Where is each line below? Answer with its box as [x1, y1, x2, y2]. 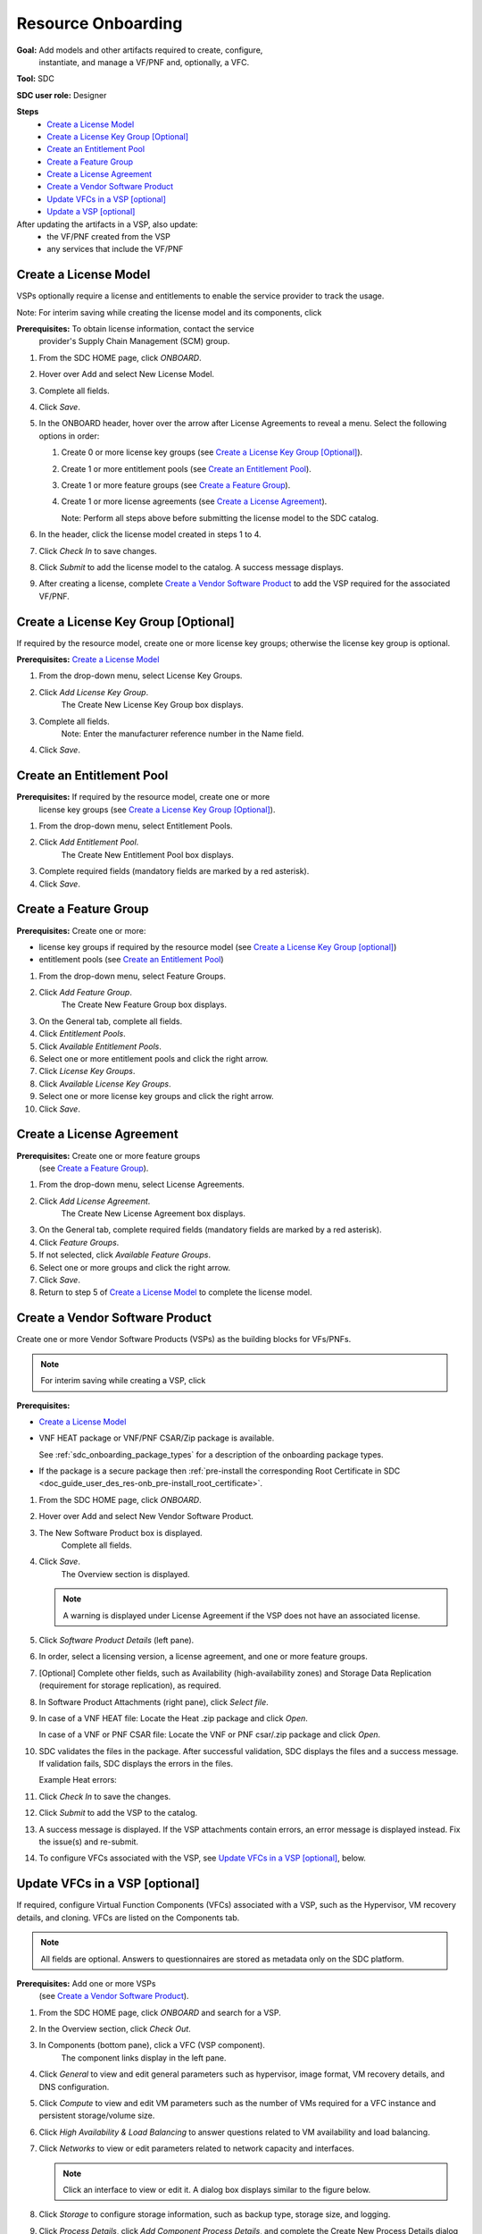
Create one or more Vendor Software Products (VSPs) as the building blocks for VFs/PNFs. [16, 1334, 352, 1345]
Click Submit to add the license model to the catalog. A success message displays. [38, 561, 344, 572]
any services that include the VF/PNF [46, 244, 184, 255]
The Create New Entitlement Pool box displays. [61, 849, 234, 860]
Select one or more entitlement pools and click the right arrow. [38, 1054, 269, 1064]
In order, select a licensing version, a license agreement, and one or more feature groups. [38, 1651, 368, 1662]
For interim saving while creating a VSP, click [40, 1375, 206, 1386]
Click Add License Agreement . [38, 1196, 151, 1206]
